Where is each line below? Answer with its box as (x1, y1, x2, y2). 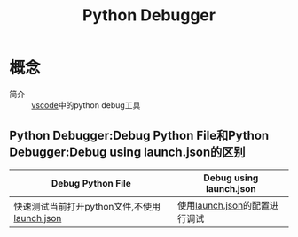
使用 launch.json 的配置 (176, 199, 271, 211)
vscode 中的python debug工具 (31, 99, 141, 111)
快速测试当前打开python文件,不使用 (13, 200, 161, 212)
